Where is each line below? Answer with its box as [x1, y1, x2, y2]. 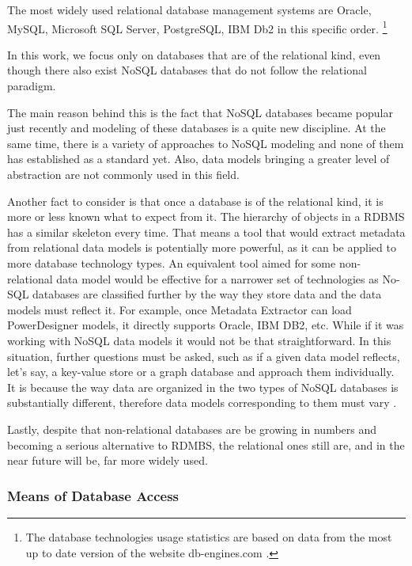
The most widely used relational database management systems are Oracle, [7, 2, 372, 17]
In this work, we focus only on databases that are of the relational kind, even [7, 46, 381, 63]
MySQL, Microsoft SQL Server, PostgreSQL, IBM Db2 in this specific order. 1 [7, 17, 387, 36]
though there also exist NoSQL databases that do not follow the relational [7, 62, 367, 78]
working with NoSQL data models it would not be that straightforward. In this [7, 332, 391, 348]
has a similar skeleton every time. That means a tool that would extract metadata [7, 223, 406, 240]
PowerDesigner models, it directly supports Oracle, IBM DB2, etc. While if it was [7, 317, 404, 333]
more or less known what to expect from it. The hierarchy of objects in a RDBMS [7, 208, 405, 225]
